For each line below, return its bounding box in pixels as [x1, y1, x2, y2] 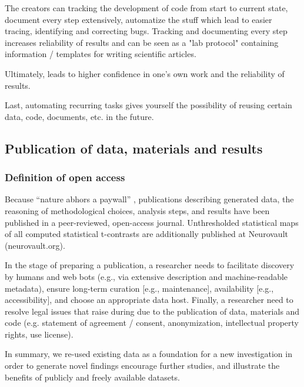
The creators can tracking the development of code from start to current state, [5, 2, 288, 14]
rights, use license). [5, 328, 74, 340]
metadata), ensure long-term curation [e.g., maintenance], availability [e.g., [5, 282, 274, 294]
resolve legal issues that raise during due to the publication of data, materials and [5, 305, 300, 317]
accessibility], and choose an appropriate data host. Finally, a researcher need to [5, 293, 293, 306]
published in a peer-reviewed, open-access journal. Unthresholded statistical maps [5, 216, 299, 228]
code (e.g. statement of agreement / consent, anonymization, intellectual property [5, 316, 299, 329]
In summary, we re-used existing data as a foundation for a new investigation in [5, 348, 292, 360]
